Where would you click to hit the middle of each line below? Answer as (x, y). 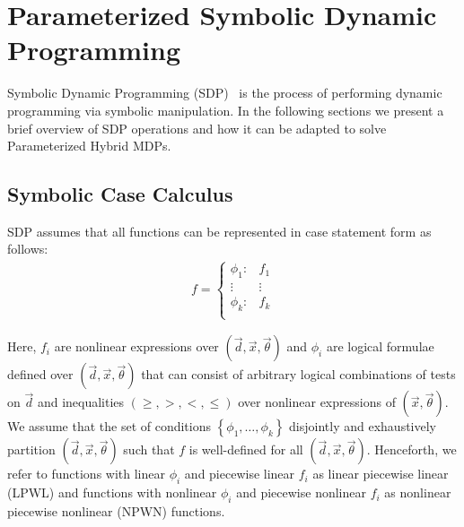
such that (149, 449)
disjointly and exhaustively (363, 426)
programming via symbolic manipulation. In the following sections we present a (226, 110)
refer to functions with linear (86, 474)
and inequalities (81, 402)
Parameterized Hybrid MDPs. (89, 146)
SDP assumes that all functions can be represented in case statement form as (219, 231)
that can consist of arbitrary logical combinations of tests (298, 374)
